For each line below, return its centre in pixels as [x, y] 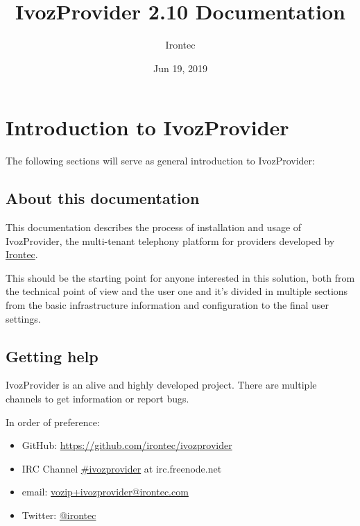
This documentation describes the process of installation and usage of [154, 227]
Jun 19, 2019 [180, 68]
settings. [23, 318]
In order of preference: [53, 422]
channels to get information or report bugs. [97, 398]
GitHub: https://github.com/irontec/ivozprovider [127, 445]
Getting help [52, 356]
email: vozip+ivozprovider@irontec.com [105, 492]
